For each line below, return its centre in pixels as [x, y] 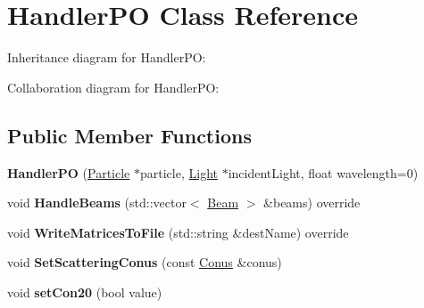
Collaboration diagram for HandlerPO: [113, 87]
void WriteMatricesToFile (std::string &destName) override [178, 232]
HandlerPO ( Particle [69, 172]
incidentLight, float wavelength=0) [323, 172]
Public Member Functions [129, 135]
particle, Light [179, 172]
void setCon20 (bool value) [85, 292]
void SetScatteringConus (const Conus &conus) [145, 262]
